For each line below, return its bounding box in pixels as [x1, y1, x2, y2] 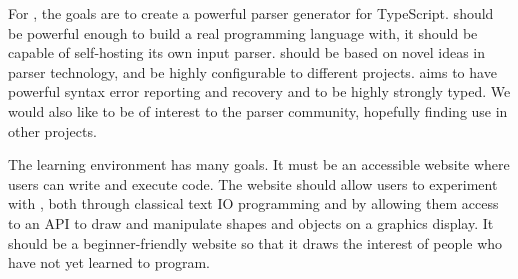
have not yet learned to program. [8, 252, 210, 273]
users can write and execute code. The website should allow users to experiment [8, 173, 498, 194]
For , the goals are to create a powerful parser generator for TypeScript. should [8, 3, 494, 23]
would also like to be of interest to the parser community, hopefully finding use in [8, 100, 508, 121]
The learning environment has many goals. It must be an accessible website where [8, 154, 510, 175]
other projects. [8, 120, 97, 141]
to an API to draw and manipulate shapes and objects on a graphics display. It [8, 212, 494, 233]
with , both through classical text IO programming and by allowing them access [8, 193, 499, 214]
